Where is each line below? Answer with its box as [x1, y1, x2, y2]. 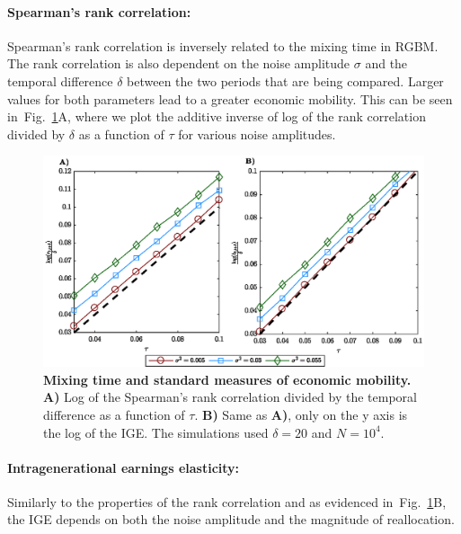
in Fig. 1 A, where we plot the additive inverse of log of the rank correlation [7, 107, 426, 126]
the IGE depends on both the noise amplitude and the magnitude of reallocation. [7, 510, 455, 529]
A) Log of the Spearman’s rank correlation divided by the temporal [43, 387, 417, 406]
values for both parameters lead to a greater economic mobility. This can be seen [7, 89, 453, 108]
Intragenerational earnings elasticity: [7, 458, 240, 476]
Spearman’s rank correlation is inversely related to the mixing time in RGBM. [7, 36, 439, 55]
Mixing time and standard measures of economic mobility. [43, 369, 412, 388]
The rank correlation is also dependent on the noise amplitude [7, 54, 350, 73]
